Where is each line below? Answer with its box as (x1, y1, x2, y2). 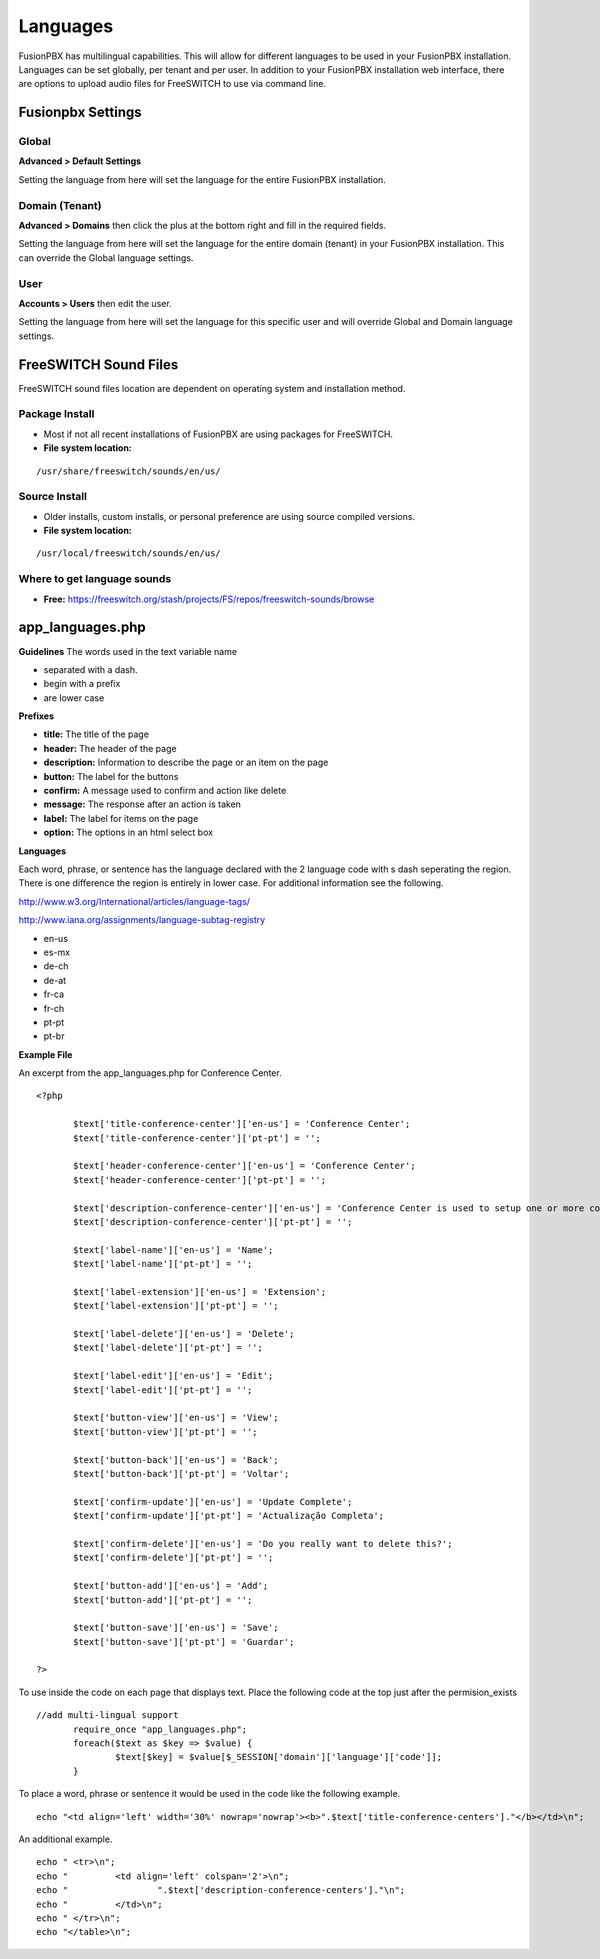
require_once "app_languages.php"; (73, 1723, 248, 1735)
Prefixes (18, 710, 55, 722)
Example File (18, 1048, 73, 1060)
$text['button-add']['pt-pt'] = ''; (73, 1594, 253, 1605)
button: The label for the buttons (43, 770, 179, 782)
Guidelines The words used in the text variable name (18, 645, 238, 657)
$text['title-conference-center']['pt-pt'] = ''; (73, 1132, 322, 1144)
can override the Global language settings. (18, 251, 194, 264)
